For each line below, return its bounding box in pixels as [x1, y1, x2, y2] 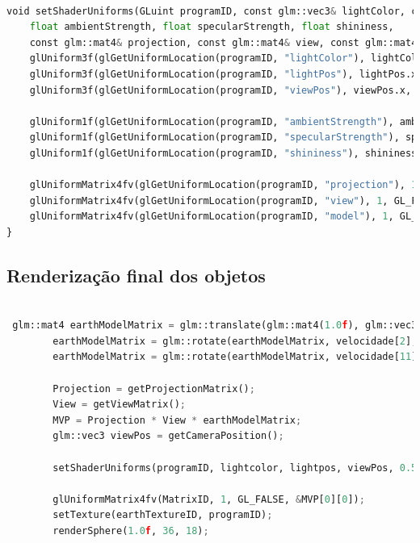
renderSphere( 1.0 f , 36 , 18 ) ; [52, 525, 209, 537]
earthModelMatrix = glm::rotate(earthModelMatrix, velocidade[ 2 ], [52, 335, 418, 347]
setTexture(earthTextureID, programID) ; [52, 509, 273, 521]
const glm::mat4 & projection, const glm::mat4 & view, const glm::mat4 [29, 36, 418, 48]
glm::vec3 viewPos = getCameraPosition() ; [52, 430, 284, 442]
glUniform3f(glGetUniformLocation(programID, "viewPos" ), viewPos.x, [29, 84, 412, 96]
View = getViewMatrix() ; [52, 399, 186, 411]
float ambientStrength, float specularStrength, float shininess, [29, 21, 394, 33]
